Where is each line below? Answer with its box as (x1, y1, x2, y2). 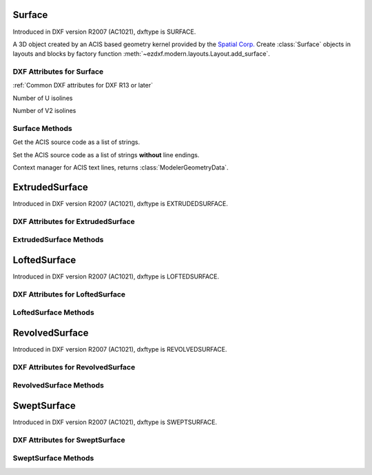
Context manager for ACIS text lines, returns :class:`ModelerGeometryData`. (12, 163, 229, 172)
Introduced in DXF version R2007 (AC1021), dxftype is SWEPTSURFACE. (12, 418, 217, 427)
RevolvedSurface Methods (12, 381, 105, 390)
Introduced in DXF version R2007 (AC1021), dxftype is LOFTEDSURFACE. (12, 272, 220, 281)
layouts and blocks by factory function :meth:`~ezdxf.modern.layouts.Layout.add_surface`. (12, 50, 270, 58)
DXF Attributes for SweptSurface (12, 435, 125, 445)
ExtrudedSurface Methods (12, 235, 104, 245)
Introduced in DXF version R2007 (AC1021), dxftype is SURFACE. (12, 28, 196, 36)
